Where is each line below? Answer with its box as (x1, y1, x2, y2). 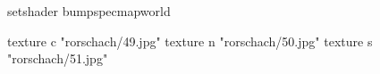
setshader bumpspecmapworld (7, 2, 171, 20)
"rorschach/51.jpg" (7, 49, 108, 68)
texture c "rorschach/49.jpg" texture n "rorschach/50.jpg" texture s (7, 31, 373, 50)
